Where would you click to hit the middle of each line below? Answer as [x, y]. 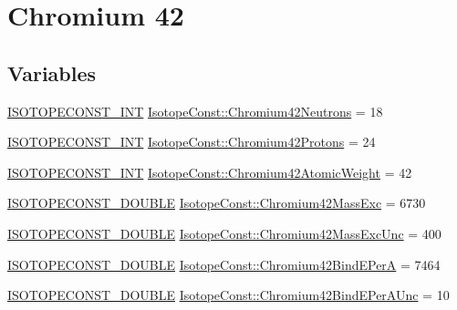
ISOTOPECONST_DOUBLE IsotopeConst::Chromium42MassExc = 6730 [217, 203]
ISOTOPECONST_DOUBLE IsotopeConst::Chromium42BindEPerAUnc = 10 [228, 295]
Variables [52, 72]
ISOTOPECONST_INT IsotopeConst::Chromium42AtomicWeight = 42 [210, 172]
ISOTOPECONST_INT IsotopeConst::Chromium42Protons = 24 [192, 142]
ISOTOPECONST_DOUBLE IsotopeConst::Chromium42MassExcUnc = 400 [224, 233]
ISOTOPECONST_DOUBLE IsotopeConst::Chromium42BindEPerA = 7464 [224, 264]
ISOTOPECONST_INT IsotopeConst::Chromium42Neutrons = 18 [195, 111]
